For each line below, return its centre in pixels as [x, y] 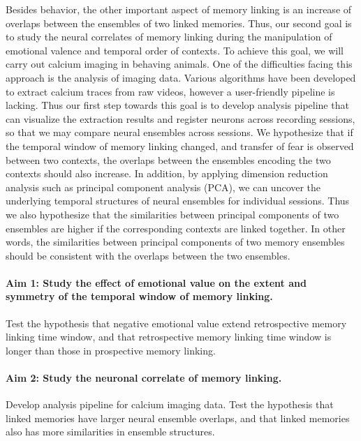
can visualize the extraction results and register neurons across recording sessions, [180, 118]
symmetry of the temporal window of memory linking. [139, 296]
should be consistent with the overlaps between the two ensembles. [148, 255]
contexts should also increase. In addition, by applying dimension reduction [167, 173]
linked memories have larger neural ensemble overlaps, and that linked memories [178, 418]
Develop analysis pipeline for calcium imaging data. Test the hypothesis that [170, 404]
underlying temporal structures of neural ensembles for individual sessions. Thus [178, 201]
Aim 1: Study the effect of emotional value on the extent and [156, 282]
